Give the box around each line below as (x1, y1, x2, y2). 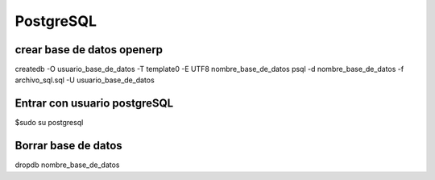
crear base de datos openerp (14, 43, 164, 57)
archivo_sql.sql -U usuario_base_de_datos (14, 75, 155, 85)
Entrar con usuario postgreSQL (14, 97, 174, 111)
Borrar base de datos (14, 139, 122, 153)
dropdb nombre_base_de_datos (14, 160, 120, 170)
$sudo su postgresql (14, 118, 84, 128)
